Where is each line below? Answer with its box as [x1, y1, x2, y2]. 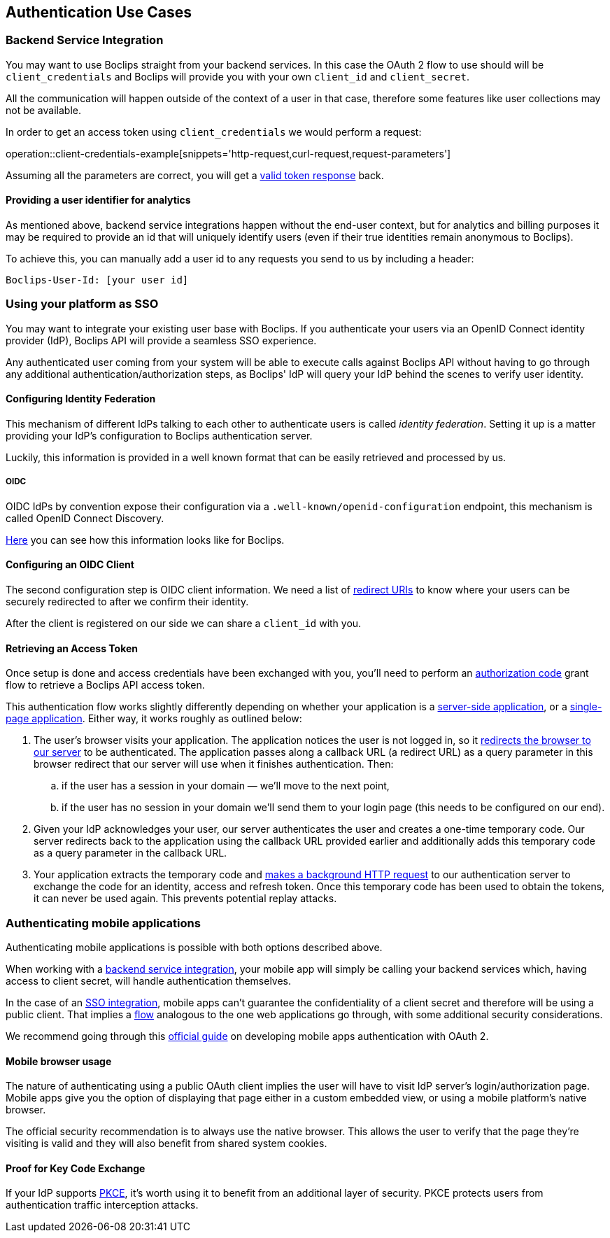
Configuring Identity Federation [6, 393, 156, 405]
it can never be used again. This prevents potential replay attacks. [34, 892, 337, 905]
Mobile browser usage [6, 1055, 112, 1067]
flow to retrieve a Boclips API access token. [6, 679, 205, 691]
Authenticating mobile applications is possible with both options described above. [6, 941, 383, 953]
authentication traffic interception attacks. [6, 1199, 199, 1211]
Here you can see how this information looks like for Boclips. [6, 533, 285, 546]
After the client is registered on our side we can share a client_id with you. [6, 617, 362, 629]
